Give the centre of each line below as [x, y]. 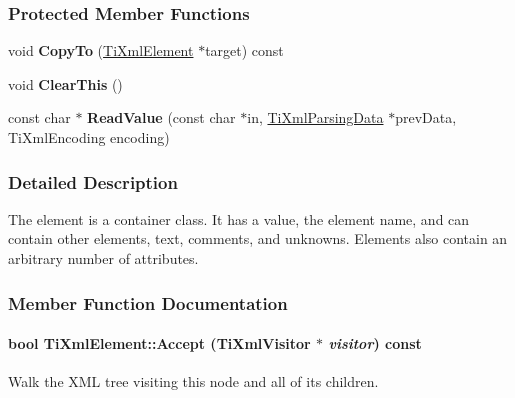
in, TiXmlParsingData [315, 117]
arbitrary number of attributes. [103, 258]
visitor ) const [375, 343]
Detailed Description [93, 181]
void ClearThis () [65, 83]
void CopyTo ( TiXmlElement [101, 50]
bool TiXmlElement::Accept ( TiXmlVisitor [159, 343]
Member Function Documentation [148, 302]
